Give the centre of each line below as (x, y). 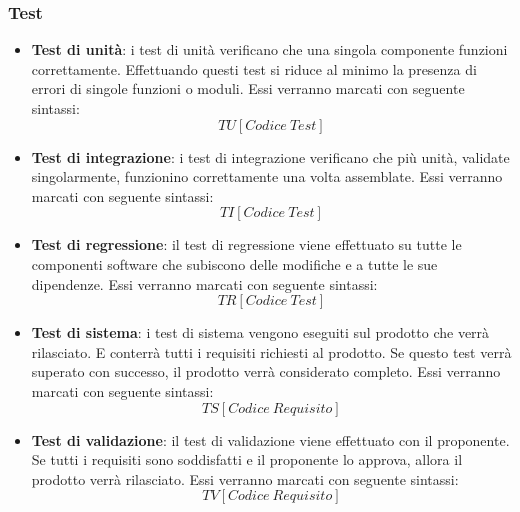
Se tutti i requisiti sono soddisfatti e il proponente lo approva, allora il (247, 459)
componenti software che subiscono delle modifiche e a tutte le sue (234, 263)
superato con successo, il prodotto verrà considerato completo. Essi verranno (266, 371)
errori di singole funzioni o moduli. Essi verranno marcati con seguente (248, 88)
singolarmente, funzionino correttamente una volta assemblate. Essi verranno (267, 176)
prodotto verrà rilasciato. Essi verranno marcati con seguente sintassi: (245, 478)
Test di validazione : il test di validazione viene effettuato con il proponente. (270, 439)
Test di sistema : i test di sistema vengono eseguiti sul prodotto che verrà (260, 332)
